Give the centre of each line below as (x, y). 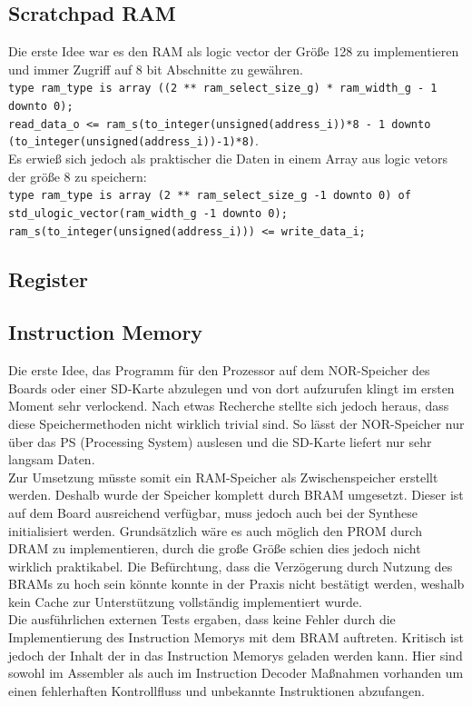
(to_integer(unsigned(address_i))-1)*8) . (133, 140)
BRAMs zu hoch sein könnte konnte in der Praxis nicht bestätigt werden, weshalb (236, 584)
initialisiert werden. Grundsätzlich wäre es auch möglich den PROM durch (215, 530)
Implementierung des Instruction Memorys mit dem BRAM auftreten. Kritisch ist (236, 637)
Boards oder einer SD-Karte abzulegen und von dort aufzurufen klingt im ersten (231, 388)
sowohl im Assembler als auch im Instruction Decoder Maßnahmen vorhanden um (236, 673)
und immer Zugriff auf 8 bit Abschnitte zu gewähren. (156, 69)
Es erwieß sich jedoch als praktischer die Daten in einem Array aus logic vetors (228, 159)
